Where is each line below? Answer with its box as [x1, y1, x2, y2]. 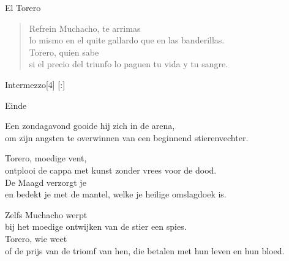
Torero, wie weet [5, 232, 67, 244]
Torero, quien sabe [29, 45, 99, 58]
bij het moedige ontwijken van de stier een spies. [5, 220, 187, 233]
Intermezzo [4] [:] [5, 78, 66, 90]
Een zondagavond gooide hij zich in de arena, [5, 119, 175, 132]
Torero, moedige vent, [5, 152, 87, 164]
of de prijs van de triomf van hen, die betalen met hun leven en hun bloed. [5, 244, 285, 257]
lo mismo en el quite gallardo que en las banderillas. [29, 34, 225, 46]
